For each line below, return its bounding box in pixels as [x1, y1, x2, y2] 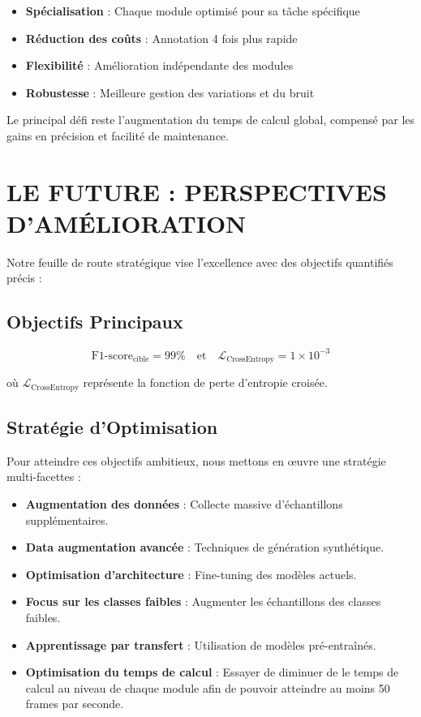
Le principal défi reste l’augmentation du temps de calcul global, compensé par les [6, 111, 415, 128]
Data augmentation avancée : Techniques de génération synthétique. [25, 539, 384, 556]
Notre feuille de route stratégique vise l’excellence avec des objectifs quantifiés [6, 253, 393, 270]
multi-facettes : [6, 468, 81, 485]
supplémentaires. [25, 511, 109, 528]
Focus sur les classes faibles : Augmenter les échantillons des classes [25, 593, 381, 610]
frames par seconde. [25, 695, 124, 712]
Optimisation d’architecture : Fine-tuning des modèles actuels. [25, 565, 357, 582]
